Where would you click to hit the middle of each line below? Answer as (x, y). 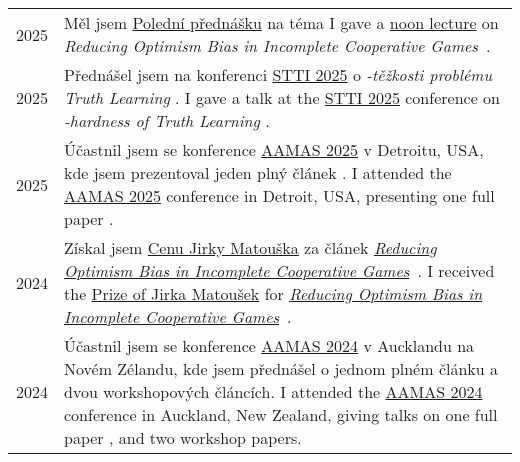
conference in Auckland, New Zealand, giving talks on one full (281, 415)
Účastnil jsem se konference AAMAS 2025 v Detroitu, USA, (274, 150)
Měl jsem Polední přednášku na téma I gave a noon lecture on (281, 23)
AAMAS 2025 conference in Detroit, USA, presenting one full (279, 196)
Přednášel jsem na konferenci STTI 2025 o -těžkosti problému (278, 75)
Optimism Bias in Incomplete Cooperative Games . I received (279, 271)
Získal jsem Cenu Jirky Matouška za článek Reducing (250, 248)
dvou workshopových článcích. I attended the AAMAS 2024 (273, 392)
